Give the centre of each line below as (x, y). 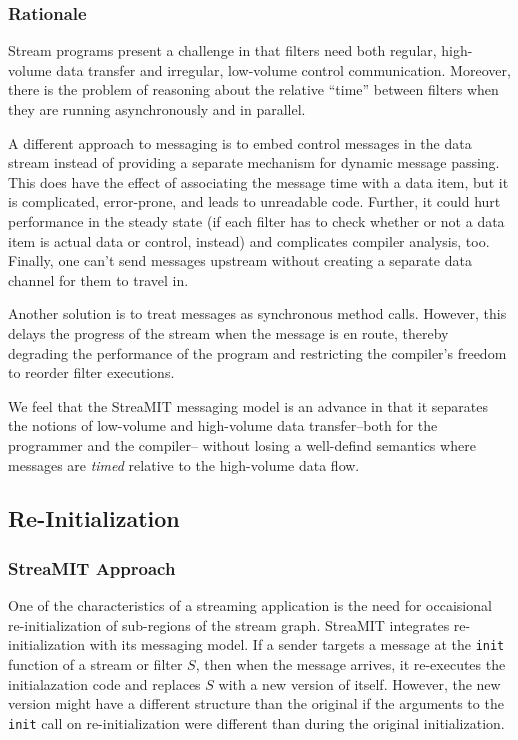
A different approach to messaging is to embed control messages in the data (240, 142)
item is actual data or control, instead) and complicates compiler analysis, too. (249, 240)
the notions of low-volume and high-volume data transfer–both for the (223, 425)
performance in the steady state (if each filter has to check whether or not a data (256, 220)
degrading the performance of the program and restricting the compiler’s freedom (257, 352)
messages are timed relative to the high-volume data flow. (184, 464)
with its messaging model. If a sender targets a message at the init (297, 644)
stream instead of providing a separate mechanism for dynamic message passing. (254, 162)
